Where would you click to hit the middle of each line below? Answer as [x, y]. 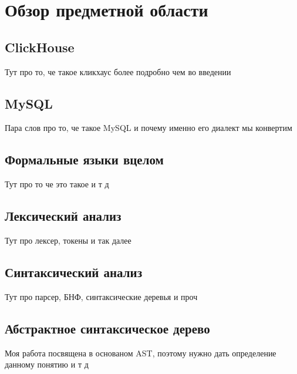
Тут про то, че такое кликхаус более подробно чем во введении [118, 71]
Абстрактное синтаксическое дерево [107, 328]
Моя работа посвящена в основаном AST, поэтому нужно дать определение [141, 353]
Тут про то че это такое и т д [57, 184]
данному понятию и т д [47, 364]
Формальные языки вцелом [84, 159]
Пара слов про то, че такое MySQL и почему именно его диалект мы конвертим [148, 128]
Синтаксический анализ [74, 272]
